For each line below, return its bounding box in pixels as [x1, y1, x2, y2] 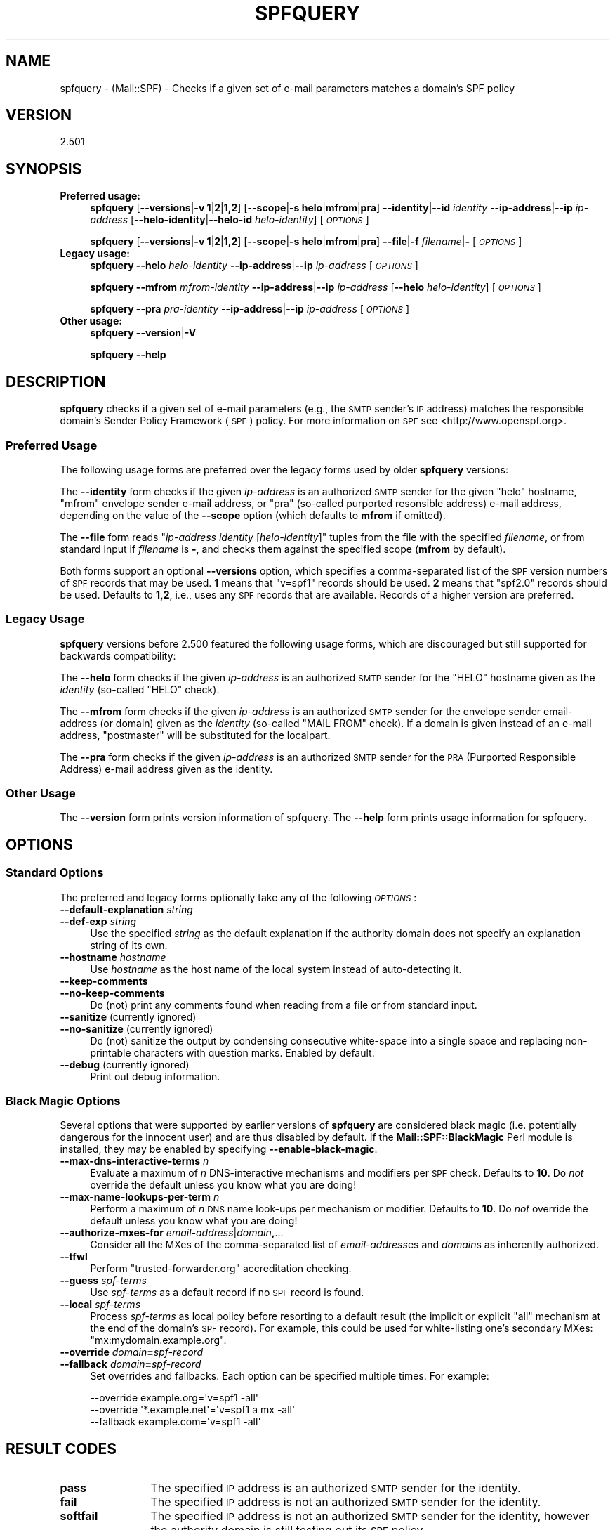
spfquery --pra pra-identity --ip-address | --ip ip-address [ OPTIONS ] [90, 303, 410, 315]
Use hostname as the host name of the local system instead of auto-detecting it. [90, 962, 462, 975]
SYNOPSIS [6, 159, 82, 178]
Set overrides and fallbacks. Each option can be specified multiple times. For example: [90, 1370, 489, 1382]
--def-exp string [60, 915, 137, 927]
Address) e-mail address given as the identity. [60, 762, 273, 775]
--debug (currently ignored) [60, 1058, 190, 1071]
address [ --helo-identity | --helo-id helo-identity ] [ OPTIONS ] [90, 214, 369, 226]
